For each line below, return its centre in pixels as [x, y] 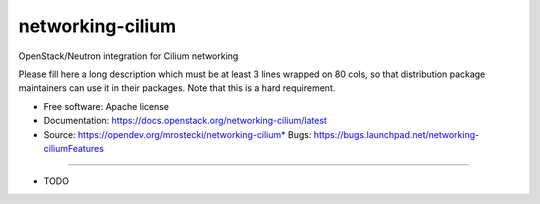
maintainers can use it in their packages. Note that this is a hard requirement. [177, 88]
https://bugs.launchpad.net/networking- [396, 134]
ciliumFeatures [74, 148]
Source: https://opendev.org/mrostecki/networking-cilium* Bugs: [177, 134]
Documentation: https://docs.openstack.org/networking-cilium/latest [185, 121]
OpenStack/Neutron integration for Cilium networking [128, 56]
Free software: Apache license [106, 106]
